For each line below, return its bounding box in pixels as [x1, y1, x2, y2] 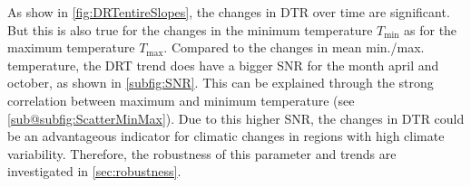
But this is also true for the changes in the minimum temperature [7, 20, 373, 39]
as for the [404, 20, 457, 39]
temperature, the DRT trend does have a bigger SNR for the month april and [7, 55, 439, 74]
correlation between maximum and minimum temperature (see [7, 90, 355, 109]
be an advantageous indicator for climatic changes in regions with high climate [7, 126, 445, 145]
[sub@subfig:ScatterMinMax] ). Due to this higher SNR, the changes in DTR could [7, 108, 465, 127]
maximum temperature [7, 38, 135, 57]
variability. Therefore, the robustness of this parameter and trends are [7, 144, 397, 163]
